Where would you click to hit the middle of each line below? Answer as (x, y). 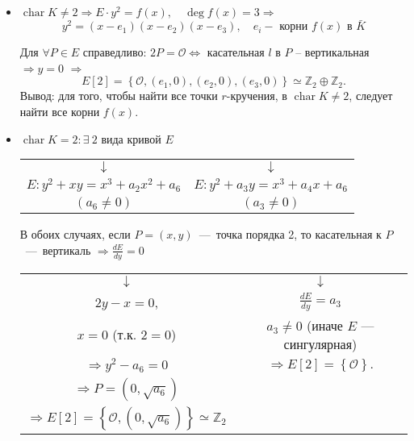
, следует (371, 96)
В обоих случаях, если (75, 234)
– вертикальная (332, 52)
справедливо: (115, 52)
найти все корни (60, 111)
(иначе (324, 325)
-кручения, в (257, 96)
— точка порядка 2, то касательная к (290, 234)
